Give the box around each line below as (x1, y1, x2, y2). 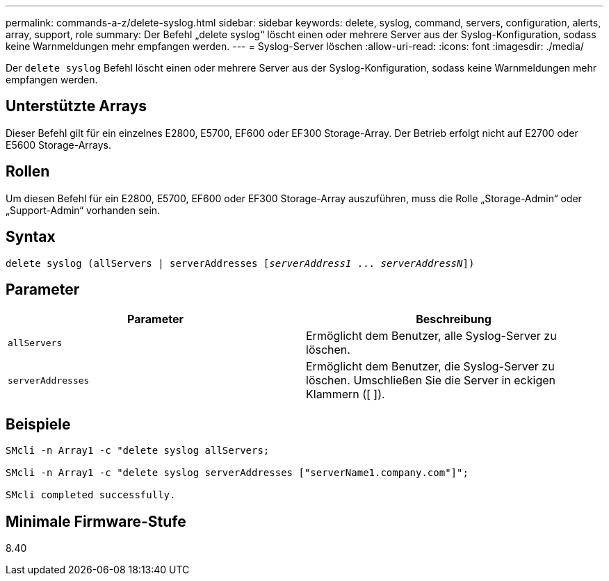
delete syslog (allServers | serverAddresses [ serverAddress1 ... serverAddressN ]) (6, 257, 475, 269)
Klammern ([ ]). (306, 387, 385, 402)
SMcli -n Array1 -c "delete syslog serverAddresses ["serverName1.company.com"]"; (6, 467, 469, 479)
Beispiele (6, 415, 71, 433)
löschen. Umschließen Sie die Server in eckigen (306, 373, 556, 388)
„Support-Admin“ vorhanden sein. (6, 204, 161, 216)
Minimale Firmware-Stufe (6, 512, 186, 530)
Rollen (6, 163, 50, 181)
